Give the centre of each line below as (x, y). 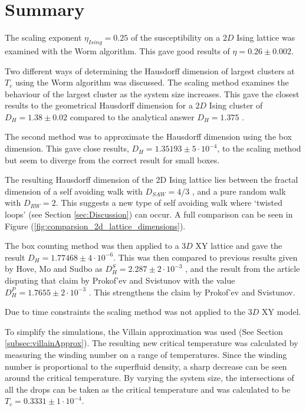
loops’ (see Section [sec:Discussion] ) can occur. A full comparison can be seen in (149, 214)
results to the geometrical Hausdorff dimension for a (99, 105)
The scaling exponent (43, 37)
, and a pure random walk (239, 191)
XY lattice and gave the (239, 246)
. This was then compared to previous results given (205, 257)
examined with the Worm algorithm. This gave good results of (117, 50)
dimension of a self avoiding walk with (74, 191)
